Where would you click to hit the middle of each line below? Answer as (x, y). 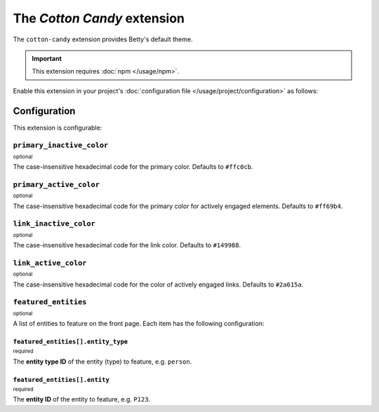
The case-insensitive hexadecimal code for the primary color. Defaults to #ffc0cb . (133, 167)
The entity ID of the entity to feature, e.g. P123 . (82, 399)
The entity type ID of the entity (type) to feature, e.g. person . (102, 362)
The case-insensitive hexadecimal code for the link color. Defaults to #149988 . (127, 245)
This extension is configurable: (58, 128)
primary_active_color (56, 184)
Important (47, 58)
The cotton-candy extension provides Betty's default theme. (103, 39)
